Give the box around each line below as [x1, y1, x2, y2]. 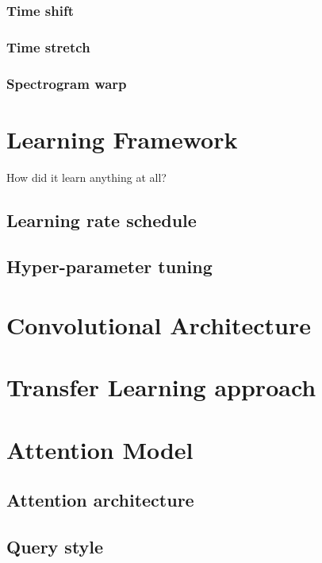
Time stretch [6, 37, 90, 56]
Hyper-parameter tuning [6, 254, 213, 279]
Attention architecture [6, 488, 194, 512]
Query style [6, 534, 104, 559]
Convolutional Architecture [6, 309, 311, 341]
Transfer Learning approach [6, 371, 316, 403]
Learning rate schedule [6, 207, 197, 232]
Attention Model [6, 433, 194, 465]
